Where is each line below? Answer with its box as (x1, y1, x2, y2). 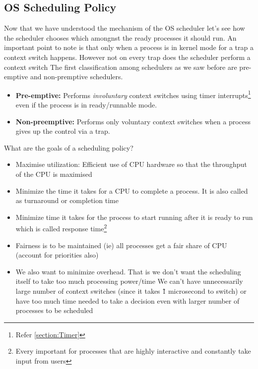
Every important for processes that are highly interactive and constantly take (15, 346, 251, 356)
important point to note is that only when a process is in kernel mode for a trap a (4, 42, 254, 53)
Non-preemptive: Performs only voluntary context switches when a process (15, 116, 251, 126)
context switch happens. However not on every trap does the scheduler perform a (4, 52, 251, 62)
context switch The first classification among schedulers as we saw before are (4, 61, 237, 72)
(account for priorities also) (15, 250, 99, 260)
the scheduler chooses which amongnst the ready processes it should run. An (4, 32, 237, 43)
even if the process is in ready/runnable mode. (15, 100, 157, 110)
